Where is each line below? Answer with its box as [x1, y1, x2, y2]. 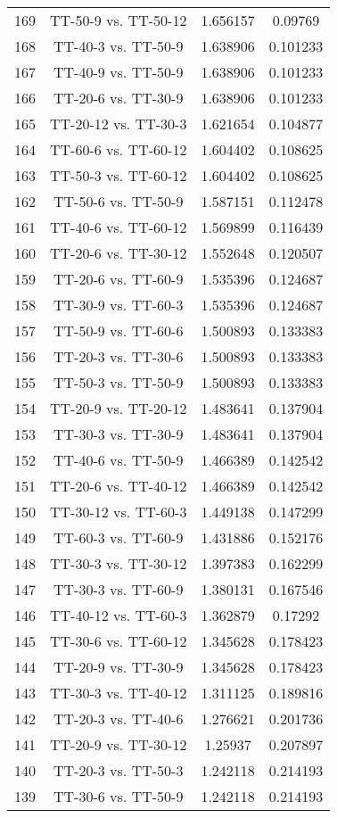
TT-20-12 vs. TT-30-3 [50, 113, 187, 134]
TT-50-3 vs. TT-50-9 [53, 372, 184, 392]
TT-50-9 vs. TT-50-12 [50, 10, 187, 30]
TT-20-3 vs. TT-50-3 [53, 760, 184, 781]
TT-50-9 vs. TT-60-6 [53, 320, 184, 341]
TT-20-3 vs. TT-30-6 [53, 346, 184, 367]
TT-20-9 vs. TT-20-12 [50, 398, 187, 418]
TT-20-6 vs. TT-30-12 [50, 243, 187, 263]
